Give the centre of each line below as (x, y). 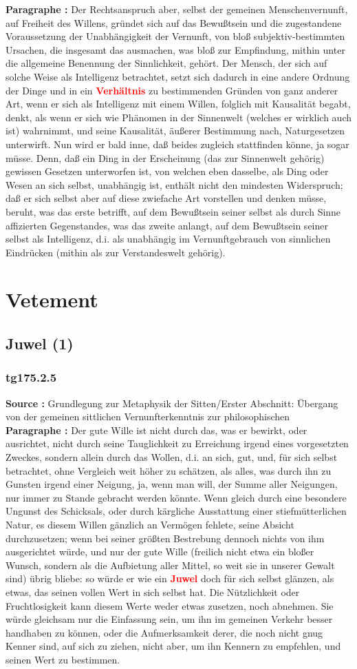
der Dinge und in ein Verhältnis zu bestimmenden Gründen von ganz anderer (172, 90)
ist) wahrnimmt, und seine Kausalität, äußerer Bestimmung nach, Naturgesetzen (175, 131)
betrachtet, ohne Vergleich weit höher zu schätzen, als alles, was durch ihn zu (169, 470)
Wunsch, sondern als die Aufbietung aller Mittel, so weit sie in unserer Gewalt (170, 565)
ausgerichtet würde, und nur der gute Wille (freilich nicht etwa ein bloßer (160, 552)
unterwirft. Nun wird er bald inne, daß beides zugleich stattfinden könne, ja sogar (177, 144)
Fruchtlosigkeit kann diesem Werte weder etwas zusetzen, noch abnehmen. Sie (170, 605)
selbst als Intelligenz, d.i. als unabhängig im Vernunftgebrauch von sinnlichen (168, 239)
